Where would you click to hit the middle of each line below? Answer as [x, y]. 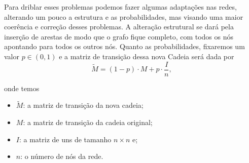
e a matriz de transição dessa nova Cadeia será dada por [147, 56]
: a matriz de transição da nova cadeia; [83, 105]
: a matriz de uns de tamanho [65, 139]
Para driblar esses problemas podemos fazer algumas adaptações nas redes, [120, 7]
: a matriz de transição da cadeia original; [88, 122]
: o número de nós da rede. [62, 156]
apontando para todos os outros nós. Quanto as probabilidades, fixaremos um [124, 46]
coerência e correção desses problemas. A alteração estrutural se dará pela [119, 27]
